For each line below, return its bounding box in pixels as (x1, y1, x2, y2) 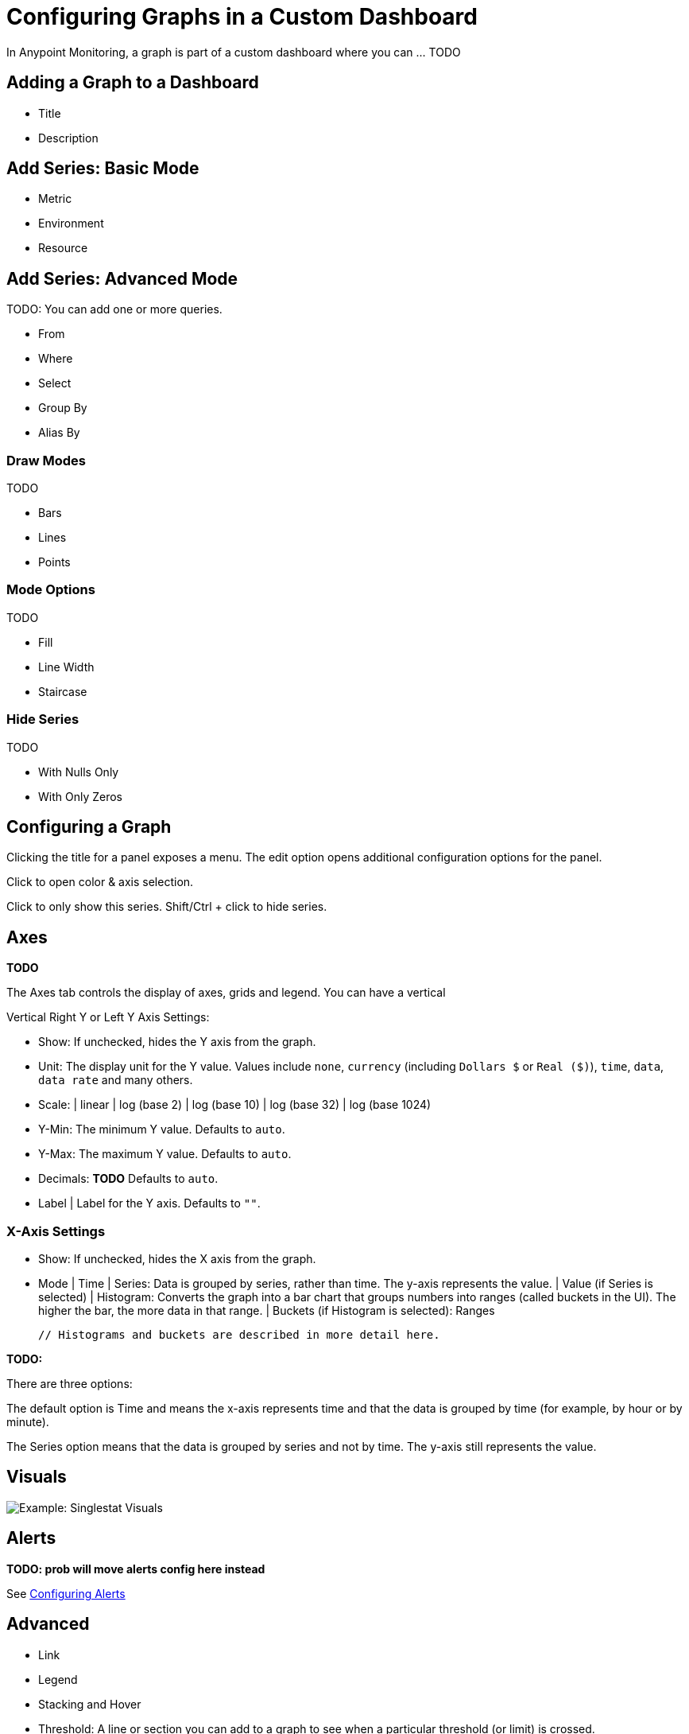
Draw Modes (6, 452, 87, 468)
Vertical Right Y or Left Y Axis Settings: (6, 1010, 210, 1024)
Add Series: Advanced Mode (6, 268, 238, 289)
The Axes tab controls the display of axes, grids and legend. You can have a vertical (6, 986, 446, 1000)
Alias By (38, 426, 80, 440)
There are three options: (6, 1376, 133, 1390)
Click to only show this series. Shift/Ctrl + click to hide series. (6, 900, 327, 914)
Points (38, 555, 71, 570)
